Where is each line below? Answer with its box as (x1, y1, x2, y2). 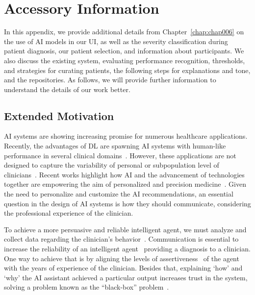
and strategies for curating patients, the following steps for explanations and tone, (4, 65, 251, 75)
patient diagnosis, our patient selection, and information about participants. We (4, 46, 244, 56)
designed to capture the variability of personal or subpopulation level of (4, 160, 219, 170)
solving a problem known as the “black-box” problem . (4, 282, 169, 292)
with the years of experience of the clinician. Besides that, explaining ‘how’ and (4, 263, 243, 273)
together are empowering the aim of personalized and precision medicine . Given (4, 179, 246, 189)
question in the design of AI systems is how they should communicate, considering (4, 198, 251, 208)
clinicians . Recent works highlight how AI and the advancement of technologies (4, 169, 245, 179)
